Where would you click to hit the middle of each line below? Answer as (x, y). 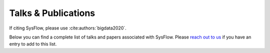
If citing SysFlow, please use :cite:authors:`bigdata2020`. (68, 28)
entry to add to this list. (33, 44)
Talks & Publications (52, 13)
